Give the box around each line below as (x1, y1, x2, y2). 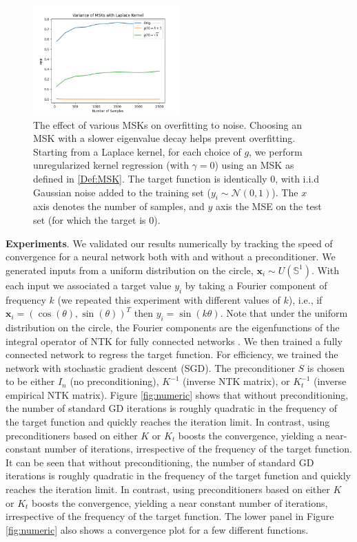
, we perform (249, 144, 303, 158)
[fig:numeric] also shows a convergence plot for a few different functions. (6, 522, 309, 536)
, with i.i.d (275, 171, 319, 185)
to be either (6, 374, 55, 388)
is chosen (307, 360, 345, 375)
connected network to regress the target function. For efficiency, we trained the (6, 347, 338, 362)
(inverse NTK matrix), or (183, 374, 290, 388)
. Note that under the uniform (220, 306, 348, 320)
